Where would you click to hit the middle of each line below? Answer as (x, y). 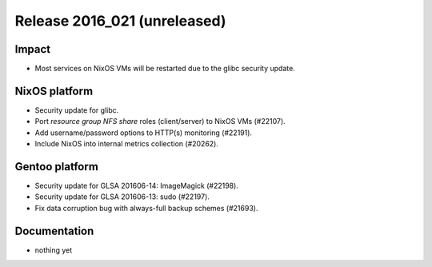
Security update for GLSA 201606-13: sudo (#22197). (122, 197)
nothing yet (54, 250)
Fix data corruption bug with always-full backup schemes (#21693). (146, 208)
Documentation (54, 231)
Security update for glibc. (77, 110)
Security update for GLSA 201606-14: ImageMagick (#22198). (137, 186)
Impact (33, 49)
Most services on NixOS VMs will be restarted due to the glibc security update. (165, 69)
